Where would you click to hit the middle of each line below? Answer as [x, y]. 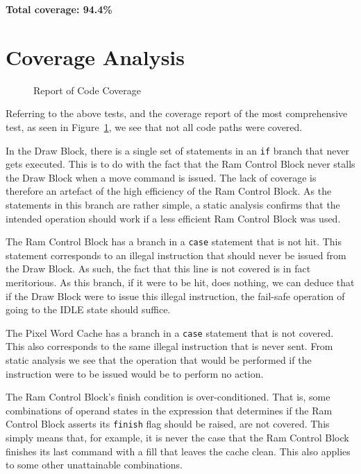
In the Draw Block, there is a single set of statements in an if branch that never [178, 150]
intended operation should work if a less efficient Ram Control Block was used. [173, 218]
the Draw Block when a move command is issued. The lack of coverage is [161, 177]
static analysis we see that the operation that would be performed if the [159, 360]
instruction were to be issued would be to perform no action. [135, 373]
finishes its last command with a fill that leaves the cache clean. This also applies [178, 451]
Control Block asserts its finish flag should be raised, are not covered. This [168, 424]
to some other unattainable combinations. [94, 465]
